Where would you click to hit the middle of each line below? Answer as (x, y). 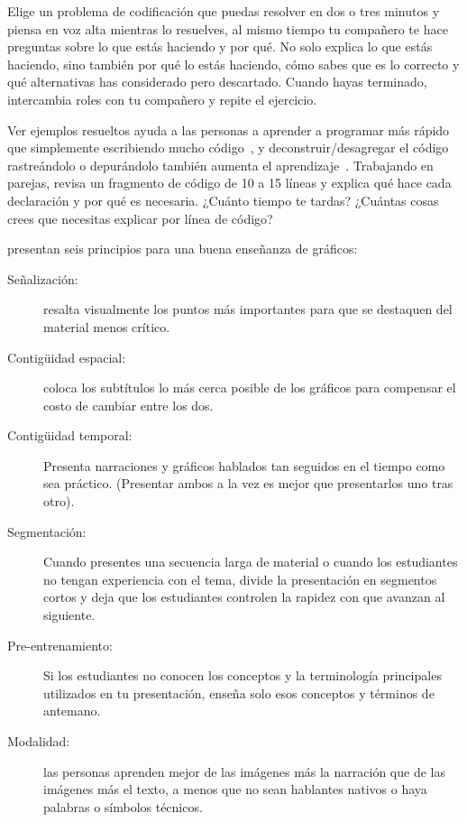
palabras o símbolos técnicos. (123, 806)
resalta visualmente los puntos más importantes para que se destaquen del (248, 309)
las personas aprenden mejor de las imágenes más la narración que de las (244, 771)
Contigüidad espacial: (67, 357)
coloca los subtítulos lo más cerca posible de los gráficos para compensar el (250, 388)
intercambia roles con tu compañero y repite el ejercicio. (162, 99)
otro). (59, 501)
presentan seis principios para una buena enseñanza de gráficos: (183, 249)
